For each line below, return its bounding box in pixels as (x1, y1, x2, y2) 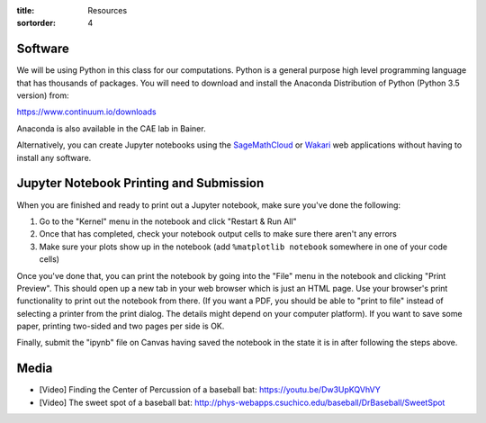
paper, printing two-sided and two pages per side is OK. (16, 320, 225, 332)
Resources (87, 5, 128, 15)
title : (16, 5, 35, 15)
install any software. (16, 152, 92, 163)
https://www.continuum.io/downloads (16, 106, 157, 117)
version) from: (16, 90, 69, 101)
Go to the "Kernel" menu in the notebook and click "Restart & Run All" (39, 216, 297, 227)
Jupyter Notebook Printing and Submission (16, 175, 265, 191)
